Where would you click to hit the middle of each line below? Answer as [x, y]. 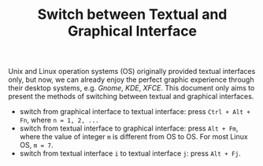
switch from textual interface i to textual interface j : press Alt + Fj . [130, 153]
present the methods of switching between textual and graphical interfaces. [131, 97]
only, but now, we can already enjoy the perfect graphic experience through [131, 79]
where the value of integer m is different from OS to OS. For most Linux [133, 137]
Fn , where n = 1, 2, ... [59, 120]
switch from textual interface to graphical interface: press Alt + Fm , [129, 128]
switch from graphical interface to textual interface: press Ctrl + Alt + [135, 112]
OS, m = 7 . [36, 145]
